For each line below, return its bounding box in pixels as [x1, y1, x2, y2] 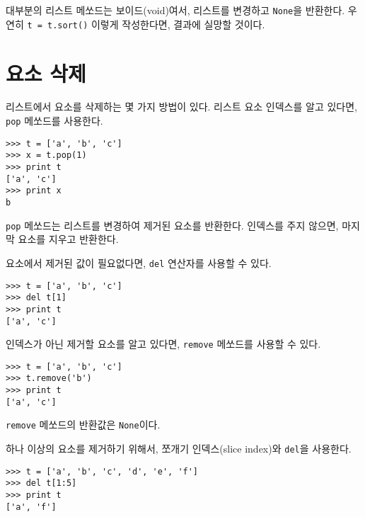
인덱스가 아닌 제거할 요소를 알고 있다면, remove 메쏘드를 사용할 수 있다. [6, 336, 321, 351]
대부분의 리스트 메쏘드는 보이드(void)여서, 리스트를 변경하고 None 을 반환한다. [6, 3, 345, 17]
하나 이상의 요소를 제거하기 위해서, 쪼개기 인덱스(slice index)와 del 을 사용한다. [6, 441, 352, 456]
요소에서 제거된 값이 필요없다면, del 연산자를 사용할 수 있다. [6, 255, 272, 270]
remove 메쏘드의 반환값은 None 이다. [6, 417, 161, 432]
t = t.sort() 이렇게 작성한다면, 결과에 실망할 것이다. [27, 16, 265, 31]
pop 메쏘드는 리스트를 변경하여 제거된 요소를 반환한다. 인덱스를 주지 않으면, [6, 217, 339, 232]
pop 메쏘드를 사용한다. [6, 113, 103, 128]
